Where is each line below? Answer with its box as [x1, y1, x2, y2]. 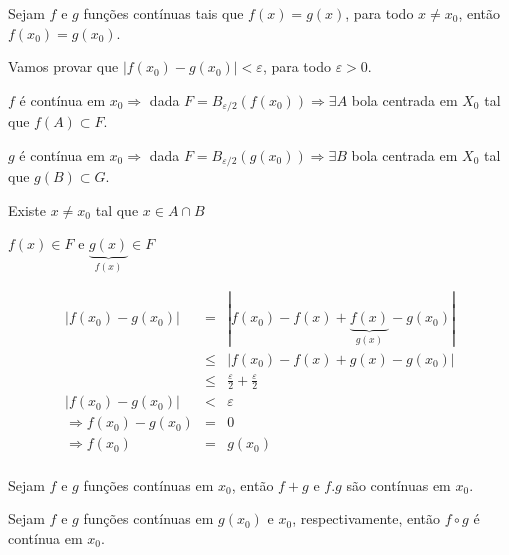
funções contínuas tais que [83, 3, 244, 23]
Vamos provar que [8, 56, 119, 77]
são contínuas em [346, 474, 451, 495]
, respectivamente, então [292, 508, 441, 529]
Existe [8, 199, 46, 220]
